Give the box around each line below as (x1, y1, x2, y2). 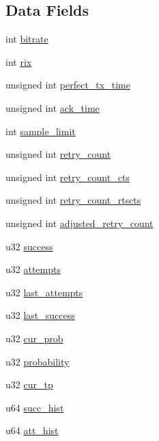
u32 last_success (5, 308, 75, 322)
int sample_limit (5, 123, 76, 138)
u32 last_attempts (5, 285, 83, 299)
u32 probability (5, 354, 70, 368)
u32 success (5, 239, 53, 253)
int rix (5, 54, 32, 69)
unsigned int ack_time (5, 100, 100, 115)
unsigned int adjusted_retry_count (5, 215, 154, 230)
